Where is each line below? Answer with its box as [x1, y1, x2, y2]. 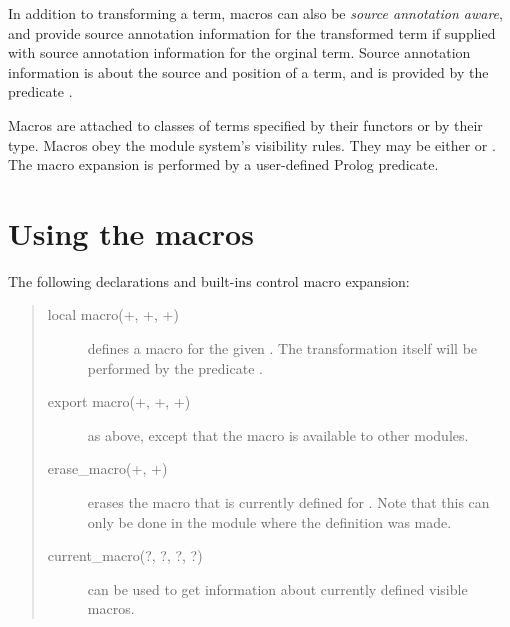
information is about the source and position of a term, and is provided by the [8, 61, 489, 82]
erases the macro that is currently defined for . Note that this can [87, 492, 490, 513]
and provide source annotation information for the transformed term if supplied [8, 22, 496, 43]
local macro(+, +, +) [47, 304, 179, 325]
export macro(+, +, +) [47, 391, 191, 412]
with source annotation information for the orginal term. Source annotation [8, 42, 471, 63]
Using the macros [8, 212, 254, 253]
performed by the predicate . [87, 357, 263, 378]
